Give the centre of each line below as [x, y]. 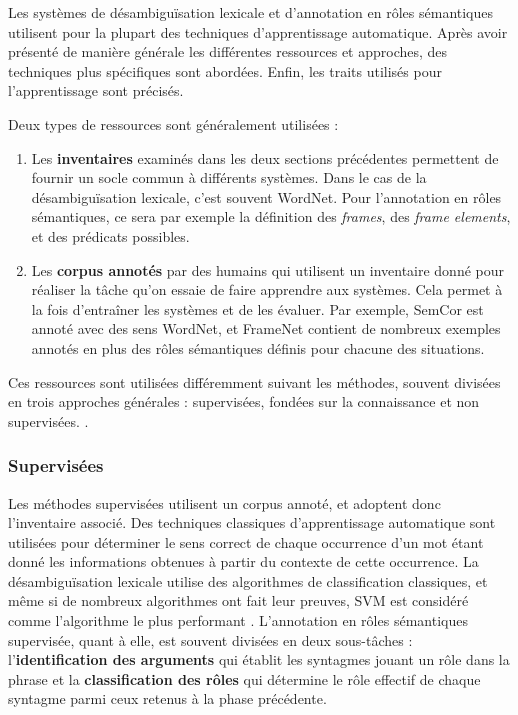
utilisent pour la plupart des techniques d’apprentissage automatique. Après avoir [258, 31]
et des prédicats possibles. [110, 235]
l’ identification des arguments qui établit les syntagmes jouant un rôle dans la [259, 659]
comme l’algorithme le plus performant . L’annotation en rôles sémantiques [238, 620]
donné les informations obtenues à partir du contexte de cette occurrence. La [243, 561]
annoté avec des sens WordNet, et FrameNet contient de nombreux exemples [266, 328]
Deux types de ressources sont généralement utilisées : [173, 123]
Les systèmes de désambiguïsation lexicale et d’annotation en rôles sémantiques [251, 12]
